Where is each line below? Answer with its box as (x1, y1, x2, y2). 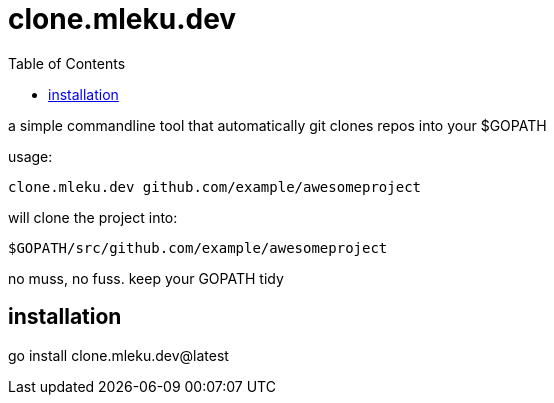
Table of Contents (8, 54, 126, 72)
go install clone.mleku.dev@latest (8, 346, 229, 364)
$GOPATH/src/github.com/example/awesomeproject (8, 239, 388, 256)
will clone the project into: (8, 208, 178, 226)
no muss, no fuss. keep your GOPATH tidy (8, 269, 284, 287)
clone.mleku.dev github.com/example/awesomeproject (8, 178, 422, 195)
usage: (8, 147, 53, 165)
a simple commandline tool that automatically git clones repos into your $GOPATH (8, 116, 547, 134)
